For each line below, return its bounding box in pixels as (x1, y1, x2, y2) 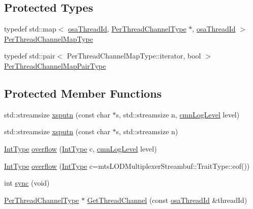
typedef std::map (4, 23, 56, 34)
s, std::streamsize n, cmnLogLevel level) (116, 109, 240, 120)
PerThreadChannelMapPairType (4, 60, 106, 71)
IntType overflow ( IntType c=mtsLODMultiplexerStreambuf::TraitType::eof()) (4, 160, 250, 171)
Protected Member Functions (4, 85, 162, 101)
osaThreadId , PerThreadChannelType (68, 23, 186, 34)
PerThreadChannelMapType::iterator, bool (67, 50, 201, 61)
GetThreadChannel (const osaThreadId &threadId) (87, 194, 247, 205)
